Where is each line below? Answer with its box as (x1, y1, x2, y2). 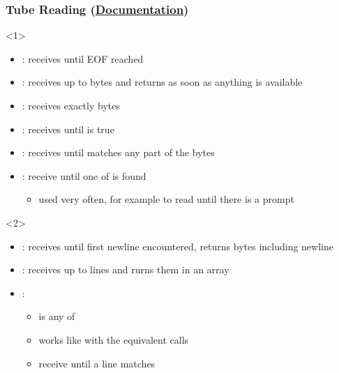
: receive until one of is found (22, 168, 146, 183)
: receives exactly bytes (22, 98, 120, 112)
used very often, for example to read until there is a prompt (38, 192, 294, 206)
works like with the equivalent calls (38, 332, 189, 347)
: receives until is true (22, 121, 114, 136)
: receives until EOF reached (22, 51, 144, 66)
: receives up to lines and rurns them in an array (22, 262, 229, 277)
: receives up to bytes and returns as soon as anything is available (22, 75, 303, 89)
